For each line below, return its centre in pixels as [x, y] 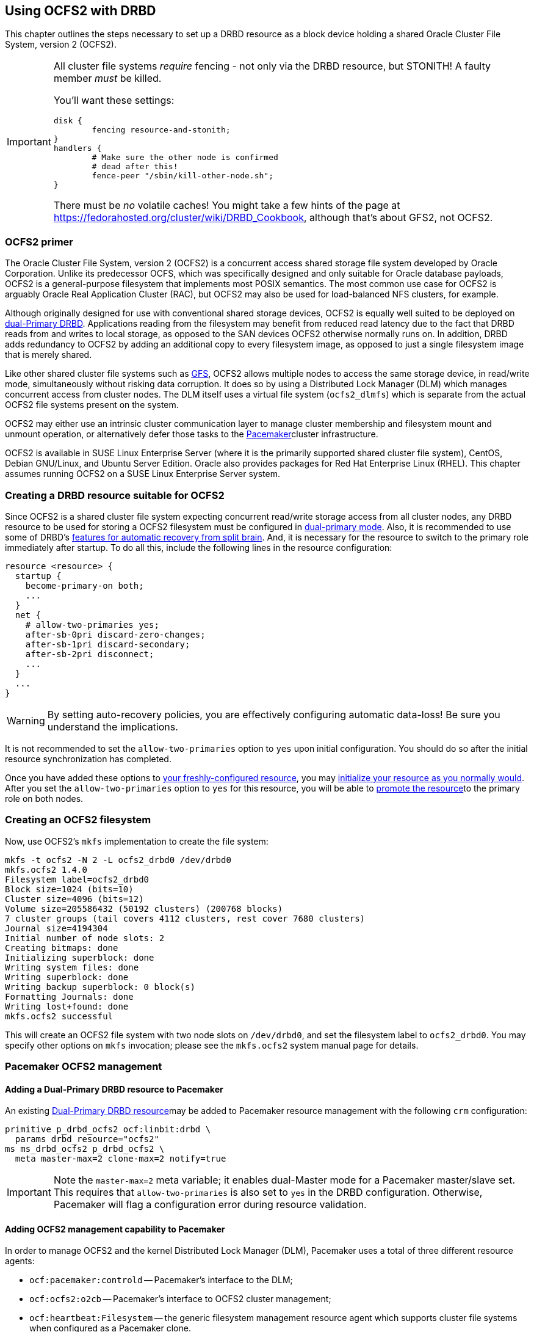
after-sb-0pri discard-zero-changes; [115, 634]
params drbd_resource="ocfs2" [87, 1139]
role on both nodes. [44, 798]
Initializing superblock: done [80, 957]
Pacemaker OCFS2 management [84, 1067]
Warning [26, 720]
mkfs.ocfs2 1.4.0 [46, 869]
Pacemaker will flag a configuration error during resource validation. [210, 1205]
